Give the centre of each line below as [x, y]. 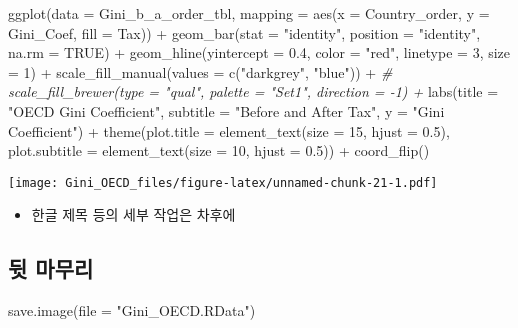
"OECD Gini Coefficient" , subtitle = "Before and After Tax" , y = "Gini [226, 110]
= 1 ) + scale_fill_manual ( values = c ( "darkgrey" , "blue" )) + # [200, 71]
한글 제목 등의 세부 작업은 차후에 [133, 214]
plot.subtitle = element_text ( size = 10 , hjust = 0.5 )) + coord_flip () [219, 150]
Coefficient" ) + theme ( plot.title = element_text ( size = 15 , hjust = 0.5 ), [229, 130]
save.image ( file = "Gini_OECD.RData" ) [132, 310]
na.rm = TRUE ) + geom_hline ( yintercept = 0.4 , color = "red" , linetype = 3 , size [259, 52]
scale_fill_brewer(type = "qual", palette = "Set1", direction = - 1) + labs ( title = [253, 91]
